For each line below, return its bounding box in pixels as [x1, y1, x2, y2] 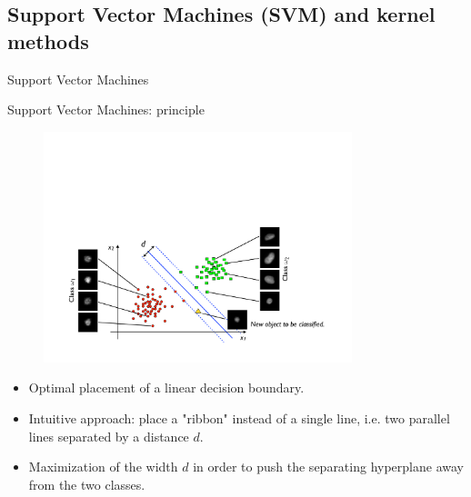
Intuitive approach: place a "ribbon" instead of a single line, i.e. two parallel [28, 409, 450, 428]
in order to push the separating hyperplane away [193, 457, 464, 476]
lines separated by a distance [28, 426, 189, 445]
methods [7, 26, 89, 55]
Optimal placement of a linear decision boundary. [28, 378, 305, 397]
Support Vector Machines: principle [7, 100, 205, 119]
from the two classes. [28, 474, 145, 493]
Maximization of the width [28, 457, 178, 476]
